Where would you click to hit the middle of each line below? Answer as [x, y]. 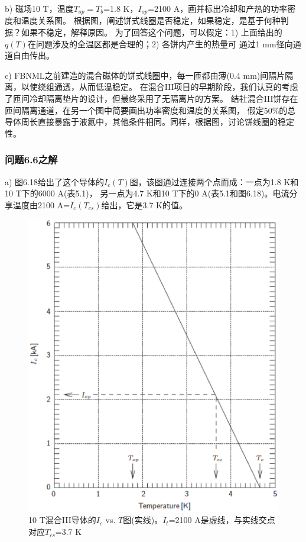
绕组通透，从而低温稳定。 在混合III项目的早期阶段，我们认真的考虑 [168, 87]
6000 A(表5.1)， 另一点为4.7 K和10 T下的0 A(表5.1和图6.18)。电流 [164, 193]
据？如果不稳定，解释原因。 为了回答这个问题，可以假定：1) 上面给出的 [144, 32]
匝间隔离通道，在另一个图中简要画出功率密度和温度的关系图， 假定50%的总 [150, 110]
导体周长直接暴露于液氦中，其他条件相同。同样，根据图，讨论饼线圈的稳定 [149, 122]
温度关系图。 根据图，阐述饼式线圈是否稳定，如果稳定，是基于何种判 [155, 20]
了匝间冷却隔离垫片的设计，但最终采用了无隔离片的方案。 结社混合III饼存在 [152, 99]
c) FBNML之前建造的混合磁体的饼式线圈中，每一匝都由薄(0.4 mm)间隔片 [145, 75]
